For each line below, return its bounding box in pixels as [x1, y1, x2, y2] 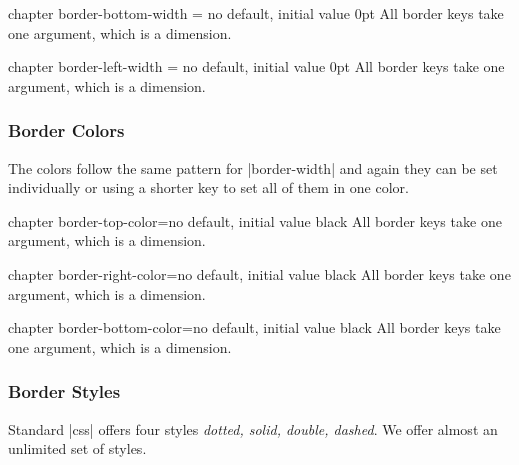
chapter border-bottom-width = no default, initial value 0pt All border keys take [8, 3, 504, 23]
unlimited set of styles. [8, 438, 147, 459]
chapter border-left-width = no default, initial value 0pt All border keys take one [8, 56, 505, 77]
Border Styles [8, 379, 121, 404]
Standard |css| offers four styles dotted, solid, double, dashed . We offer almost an [8, 418, 498, 439]
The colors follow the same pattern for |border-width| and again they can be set [8, 157, 498, 178]
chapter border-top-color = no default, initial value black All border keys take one [8, 210, 502, 231]
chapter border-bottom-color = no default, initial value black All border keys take [8, 317, 501, 338]
